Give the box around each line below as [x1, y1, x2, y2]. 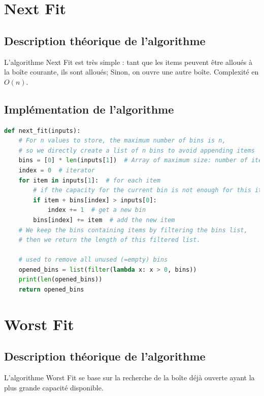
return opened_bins [18, 286, 84, 294]
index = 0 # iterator [18, 166, 95, 174]
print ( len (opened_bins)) [18, 276, 103, 283]
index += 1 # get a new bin [47, 206, 146, 214]
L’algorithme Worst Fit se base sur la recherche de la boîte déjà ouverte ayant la [4, 372, 255, 383]
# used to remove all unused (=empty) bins [18, 256, 168, 264]
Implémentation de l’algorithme [4, 101, 174, 117]
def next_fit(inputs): [4, 127, 81, 134]
